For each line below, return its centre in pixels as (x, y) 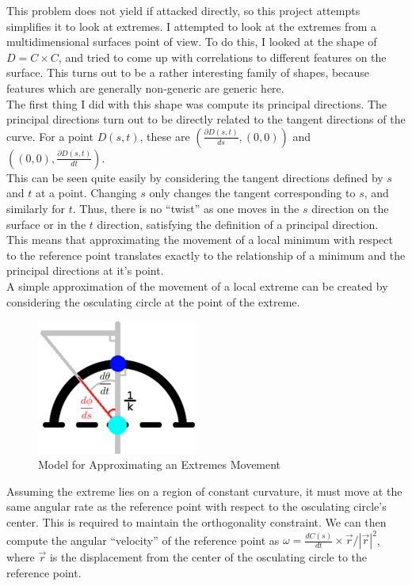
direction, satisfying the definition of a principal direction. (238, 224)
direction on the (350, 208)
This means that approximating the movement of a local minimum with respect (200, 240)
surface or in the (46, 224)
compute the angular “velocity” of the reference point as (143, 540)
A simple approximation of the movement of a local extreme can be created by (197, 285)
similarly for (36, 208)
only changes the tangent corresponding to (252, 193)
